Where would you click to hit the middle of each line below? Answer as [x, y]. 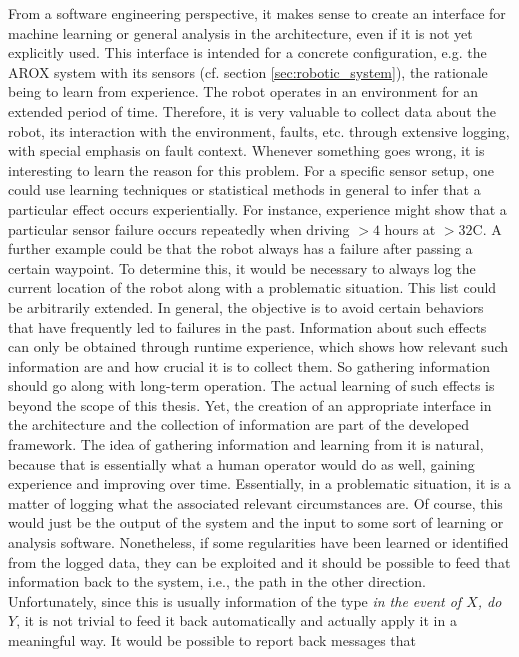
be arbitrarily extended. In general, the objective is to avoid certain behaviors [246, 306]
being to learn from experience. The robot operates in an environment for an [243, 91]
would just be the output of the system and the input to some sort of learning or [256, 522]
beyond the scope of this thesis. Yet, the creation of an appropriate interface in [250, 404]
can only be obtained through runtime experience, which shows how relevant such [258, 346]
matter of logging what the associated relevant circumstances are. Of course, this [255, 502]
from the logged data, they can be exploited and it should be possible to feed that [259, 561]
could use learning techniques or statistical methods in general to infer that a [244, 189]
